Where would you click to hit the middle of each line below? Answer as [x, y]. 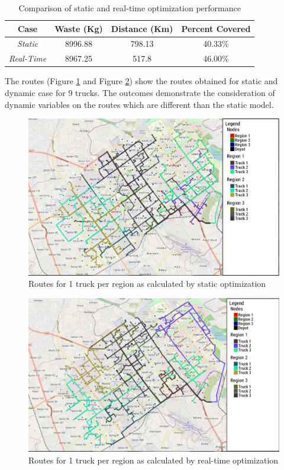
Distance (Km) [142, 28]
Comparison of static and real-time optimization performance [130, 8]
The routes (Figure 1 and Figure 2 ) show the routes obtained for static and [141, 81]
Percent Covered [216, 28]
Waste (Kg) [79, 28]
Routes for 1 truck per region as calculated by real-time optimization [154, 460]
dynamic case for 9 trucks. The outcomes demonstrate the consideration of [140, 92]
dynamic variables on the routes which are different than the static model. [139, 104]
